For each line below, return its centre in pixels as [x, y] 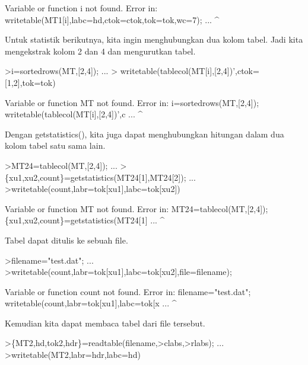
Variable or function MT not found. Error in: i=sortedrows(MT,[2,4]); [132, 102]
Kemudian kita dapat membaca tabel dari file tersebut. [105, 323]
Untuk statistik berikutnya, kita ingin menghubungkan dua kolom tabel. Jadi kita [154, 39]
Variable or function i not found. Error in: [81, 8]
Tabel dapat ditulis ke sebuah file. [66, 240]
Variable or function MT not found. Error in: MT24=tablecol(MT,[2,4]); [136, 208]
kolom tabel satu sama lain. [55, 145]
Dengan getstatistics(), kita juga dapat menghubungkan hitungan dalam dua [145, 134]
